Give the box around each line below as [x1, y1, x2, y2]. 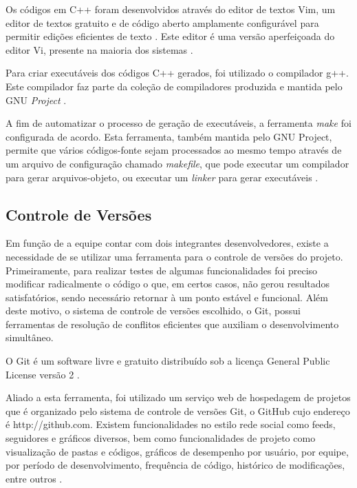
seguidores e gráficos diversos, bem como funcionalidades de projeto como [6, 431, 316, 445]
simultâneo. [6, 330, 54, 345]
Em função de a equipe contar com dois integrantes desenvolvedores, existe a [6, 236, 329, 250]
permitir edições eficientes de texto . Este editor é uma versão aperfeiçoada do [6, 29, 335, 43]
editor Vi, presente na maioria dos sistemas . [6, 42, 193, 57]
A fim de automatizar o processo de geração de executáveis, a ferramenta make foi [6, 116, 351, 130]
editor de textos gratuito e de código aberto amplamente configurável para [6, 15, 319, 30]
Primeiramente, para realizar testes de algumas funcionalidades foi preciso [6, 263, 318, 277]
